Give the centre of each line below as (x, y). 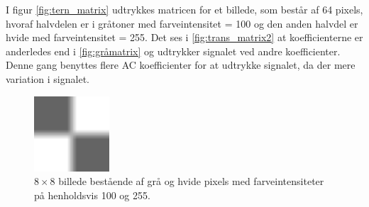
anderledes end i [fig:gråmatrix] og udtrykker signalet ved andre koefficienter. (173, 51)
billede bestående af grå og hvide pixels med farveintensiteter (191, 181)
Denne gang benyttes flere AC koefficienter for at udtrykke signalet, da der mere (181, 65)
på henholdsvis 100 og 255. (92, 195)
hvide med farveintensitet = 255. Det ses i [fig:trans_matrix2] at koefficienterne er (184, 37)
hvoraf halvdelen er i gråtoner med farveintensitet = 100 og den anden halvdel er (182, 23)
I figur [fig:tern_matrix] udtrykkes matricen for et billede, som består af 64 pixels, (184, 9)
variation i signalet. (48, 78)
